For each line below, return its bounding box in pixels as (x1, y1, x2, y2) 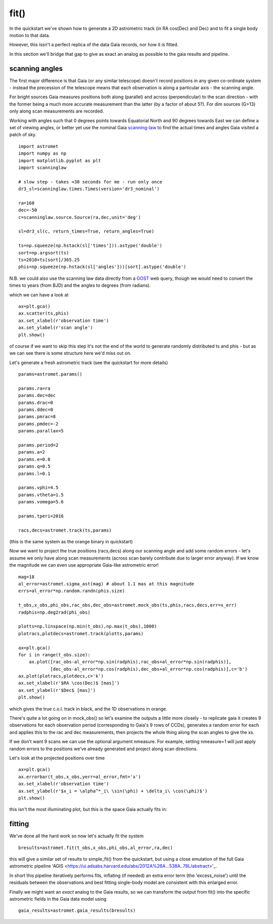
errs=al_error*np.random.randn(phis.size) (18, 588, 125, 594)
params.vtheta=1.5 (18, 492, 64, 498)
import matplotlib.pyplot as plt (18, 158, 101, 163)
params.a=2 (18, 449, 45, 455)
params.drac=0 (18, 399, 53, 405)
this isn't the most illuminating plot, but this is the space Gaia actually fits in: (9, 806, 167, 812)
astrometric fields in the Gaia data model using (9, 896, 107, 902)
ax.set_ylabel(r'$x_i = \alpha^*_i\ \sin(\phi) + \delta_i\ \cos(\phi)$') (18, 788, 208, 794)
